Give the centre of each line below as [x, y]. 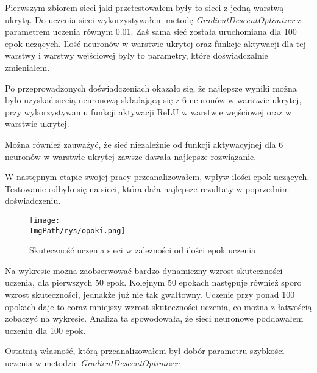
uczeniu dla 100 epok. [45, 330]
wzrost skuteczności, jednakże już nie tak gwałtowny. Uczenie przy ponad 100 [150, 294]
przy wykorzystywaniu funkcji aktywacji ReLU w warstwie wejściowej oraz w [148, 111]
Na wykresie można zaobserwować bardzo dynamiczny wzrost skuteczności [144, 270]
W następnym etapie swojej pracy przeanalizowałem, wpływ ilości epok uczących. [157, 177]
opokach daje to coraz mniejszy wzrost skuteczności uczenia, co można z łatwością [158, 306]
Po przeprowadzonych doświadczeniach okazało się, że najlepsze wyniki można [151, 88]
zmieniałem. [27, 67]
